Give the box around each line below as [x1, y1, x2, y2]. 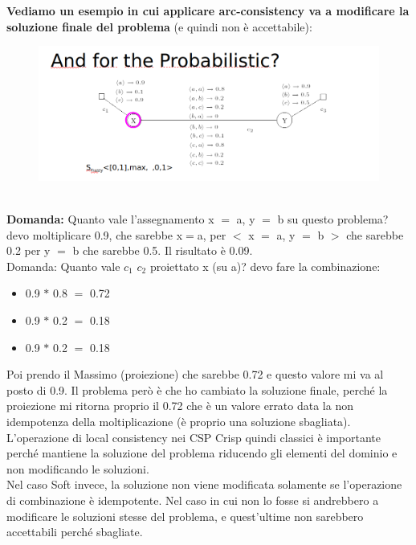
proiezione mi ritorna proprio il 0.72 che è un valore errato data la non [6, 397, 353, 414]
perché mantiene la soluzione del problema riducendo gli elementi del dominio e [6, 445, 398, 461]
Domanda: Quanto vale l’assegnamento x [6, 211, 214, 227]
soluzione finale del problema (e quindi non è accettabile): [6, 18, 312, 35]
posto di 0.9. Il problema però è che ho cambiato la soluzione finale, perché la [6, 381, 388, 398]
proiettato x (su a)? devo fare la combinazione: [149, 257, 381, 274]
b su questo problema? [277, 211, 389, 227]
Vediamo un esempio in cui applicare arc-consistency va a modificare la [6, 2, 410, 18]
